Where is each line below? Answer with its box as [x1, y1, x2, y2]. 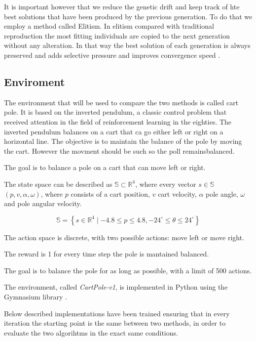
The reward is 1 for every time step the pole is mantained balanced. [4, 249, 209, 259]
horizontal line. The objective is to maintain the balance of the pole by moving [4, 136, 242, 146]
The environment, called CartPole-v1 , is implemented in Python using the [4, 282, 228, 292]
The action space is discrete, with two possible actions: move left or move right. [4, 232, 245, 242]
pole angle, [206, 188, 238, 199]
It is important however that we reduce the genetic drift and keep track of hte [4, 1, 240, 11]
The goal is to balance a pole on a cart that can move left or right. [4, 162, 206, 172]
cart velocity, [158, 188, 197, 199]
